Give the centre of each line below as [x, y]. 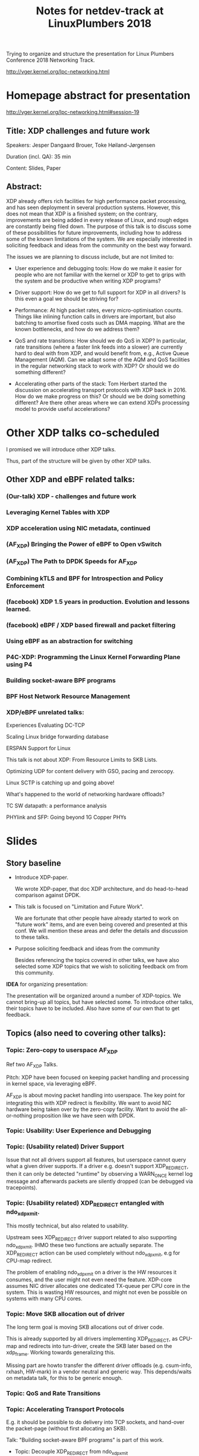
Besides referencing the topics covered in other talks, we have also [97, 960]
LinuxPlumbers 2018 [100, 23]
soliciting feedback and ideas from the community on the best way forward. [99, 245]
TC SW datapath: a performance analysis [56, 805]
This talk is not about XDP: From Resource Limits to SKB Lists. [82, 759]
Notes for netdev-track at [100, 11]
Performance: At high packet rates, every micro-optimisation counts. [99, 310]
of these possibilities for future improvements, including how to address [94, 232]
